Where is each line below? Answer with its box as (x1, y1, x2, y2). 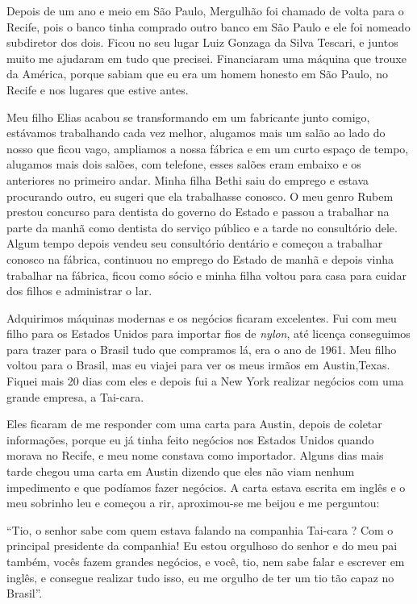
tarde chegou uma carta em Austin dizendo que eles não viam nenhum (6, 463, 355, 480)
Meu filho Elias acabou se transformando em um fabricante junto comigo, (6, 108, 370, 125)
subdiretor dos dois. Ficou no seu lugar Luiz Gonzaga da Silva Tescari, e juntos (6, 34, 398, 51)
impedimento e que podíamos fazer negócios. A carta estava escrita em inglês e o (6, 478, 406, 495)
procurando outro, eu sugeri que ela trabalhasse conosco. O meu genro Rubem (6, 187, 394, 204)
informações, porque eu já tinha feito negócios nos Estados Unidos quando (6, 431, 374, 448)
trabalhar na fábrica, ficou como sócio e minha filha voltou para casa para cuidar (6, 266, 407, 283)
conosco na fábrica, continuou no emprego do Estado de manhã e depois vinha (6, 250, 394, 267)
